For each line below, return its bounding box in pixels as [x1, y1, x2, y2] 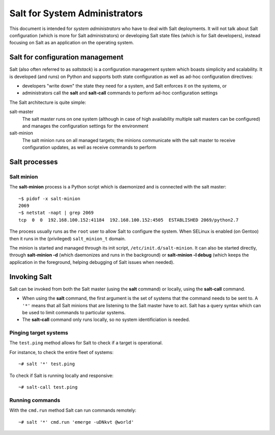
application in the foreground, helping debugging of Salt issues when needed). [9, 259, 175, 265]
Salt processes [9, 157, 58, 166]
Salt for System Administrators [9, 8, 143, 19]
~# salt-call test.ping [18, 384, 78, 390]
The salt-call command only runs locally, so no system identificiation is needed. [22, 316, 190, 323]
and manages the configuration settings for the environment [22, 123, 149, 129]
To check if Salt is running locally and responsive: [9, 372, 114, 378]
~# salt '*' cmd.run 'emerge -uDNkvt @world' [18, 419, 134, 425]
